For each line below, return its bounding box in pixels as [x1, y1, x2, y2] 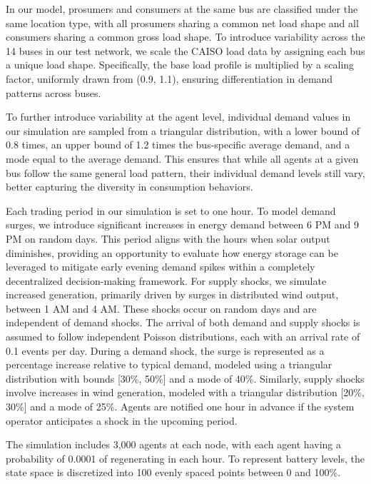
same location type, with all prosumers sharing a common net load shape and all [6, 15, 359, 30]
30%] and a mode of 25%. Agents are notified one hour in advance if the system [6, 399, 355, 414]
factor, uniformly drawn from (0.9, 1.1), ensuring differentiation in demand [6, 71, 333, 86]
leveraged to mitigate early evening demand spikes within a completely [6, 259, 315, 274]
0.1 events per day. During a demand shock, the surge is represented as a [6, 343, 325, 358]
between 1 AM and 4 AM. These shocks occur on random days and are [6, 301, 317, 316]
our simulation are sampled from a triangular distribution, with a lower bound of [6, 123, 360, 138]
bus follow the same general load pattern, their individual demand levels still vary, [6, 165, 365, 180]
